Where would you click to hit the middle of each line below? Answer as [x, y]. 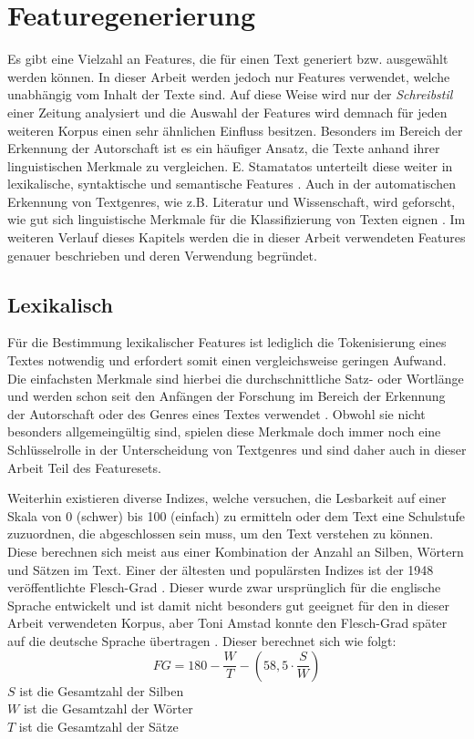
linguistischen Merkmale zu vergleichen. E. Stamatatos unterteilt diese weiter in [230, 165]
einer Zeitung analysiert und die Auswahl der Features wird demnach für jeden [227, 112]
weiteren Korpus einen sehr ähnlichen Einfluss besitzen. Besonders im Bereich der [235, 130]
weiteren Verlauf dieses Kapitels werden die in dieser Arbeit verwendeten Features [237, 237]
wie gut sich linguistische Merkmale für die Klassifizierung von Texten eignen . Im [237, 219]
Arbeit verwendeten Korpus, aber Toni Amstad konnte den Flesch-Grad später [227, 623]
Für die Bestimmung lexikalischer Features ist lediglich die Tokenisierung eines [227, 342]
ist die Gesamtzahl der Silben [102, 690]
